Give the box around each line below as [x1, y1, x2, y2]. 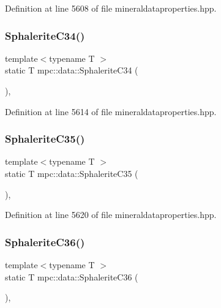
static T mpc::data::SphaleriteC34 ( [5, 64, 138, 77]
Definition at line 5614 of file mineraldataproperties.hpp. [5, 105, 217, 118]
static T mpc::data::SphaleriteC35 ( [5, 167, 138, 179]
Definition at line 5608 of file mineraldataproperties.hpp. [5, 2, 217, 14]
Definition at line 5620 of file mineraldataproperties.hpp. [5, 208, 217, 221]
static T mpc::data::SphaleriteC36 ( [5, 270, 138, 283]
